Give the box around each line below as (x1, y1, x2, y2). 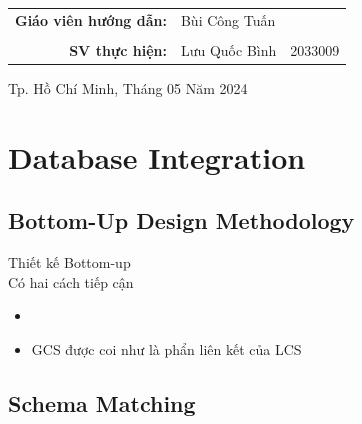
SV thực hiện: (69, 39, 167, 60)
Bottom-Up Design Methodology (8, 205, 355, 236)
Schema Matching (8, 387, 196, 418)
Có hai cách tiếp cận (8, 271, 134, 292)
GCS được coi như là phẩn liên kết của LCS (31, 338, 302, 359)
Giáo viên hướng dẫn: (15, 9, 167, 30)
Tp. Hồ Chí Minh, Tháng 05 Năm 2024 (8, 77, 248, 98)
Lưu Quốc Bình (180, 39, 277, 60)
